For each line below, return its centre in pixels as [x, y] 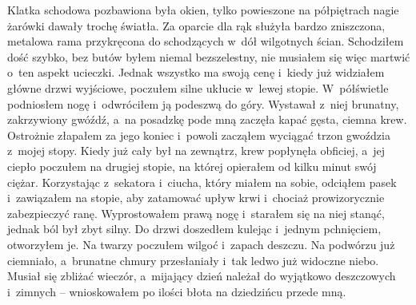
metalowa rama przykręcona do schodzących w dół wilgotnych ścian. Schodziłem [206, 41]
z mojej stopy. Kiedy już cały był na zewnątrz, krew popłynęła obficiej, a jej [196, 151]
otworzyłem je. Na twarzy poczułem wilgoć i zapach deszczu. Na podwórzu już [201, 244]
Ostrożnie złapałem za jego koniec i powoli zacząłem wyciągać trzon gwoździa [199, 135]
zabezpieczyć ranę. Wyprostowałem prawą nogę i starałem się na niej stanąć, [196, 213]
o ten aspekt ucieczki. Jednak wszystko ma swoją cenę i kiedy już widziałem [196, 72]
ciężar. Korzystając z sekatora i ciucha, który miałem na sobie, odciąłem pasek [202, 182]
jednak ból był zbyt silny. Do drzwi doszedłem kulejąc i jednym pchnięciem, [194, 229]
